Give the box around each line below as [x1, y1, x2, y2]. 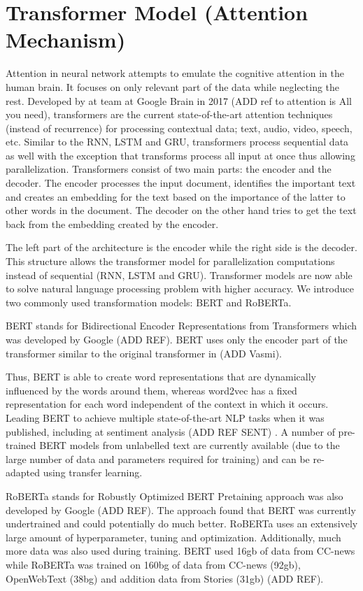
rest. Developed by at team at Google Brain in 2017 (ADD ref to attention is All [6, 93, 353, 108]
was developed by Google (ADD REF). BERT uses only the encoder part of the [6, 332, 348, 346]
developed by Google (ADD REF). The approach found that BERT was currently [6, 502, 356, 517]
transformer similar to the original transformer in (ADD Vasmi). [6, 346, 282, 360]
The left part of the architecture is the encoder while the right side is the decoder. [6, 240, 357, 255]
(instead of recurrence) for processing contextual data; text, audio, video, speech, [6, 120, 353, 135]
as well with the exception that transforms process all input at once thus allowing [6, 148, 355, 162]
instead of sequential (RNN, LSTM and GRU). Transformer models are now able [6, 267, 353, 282]
